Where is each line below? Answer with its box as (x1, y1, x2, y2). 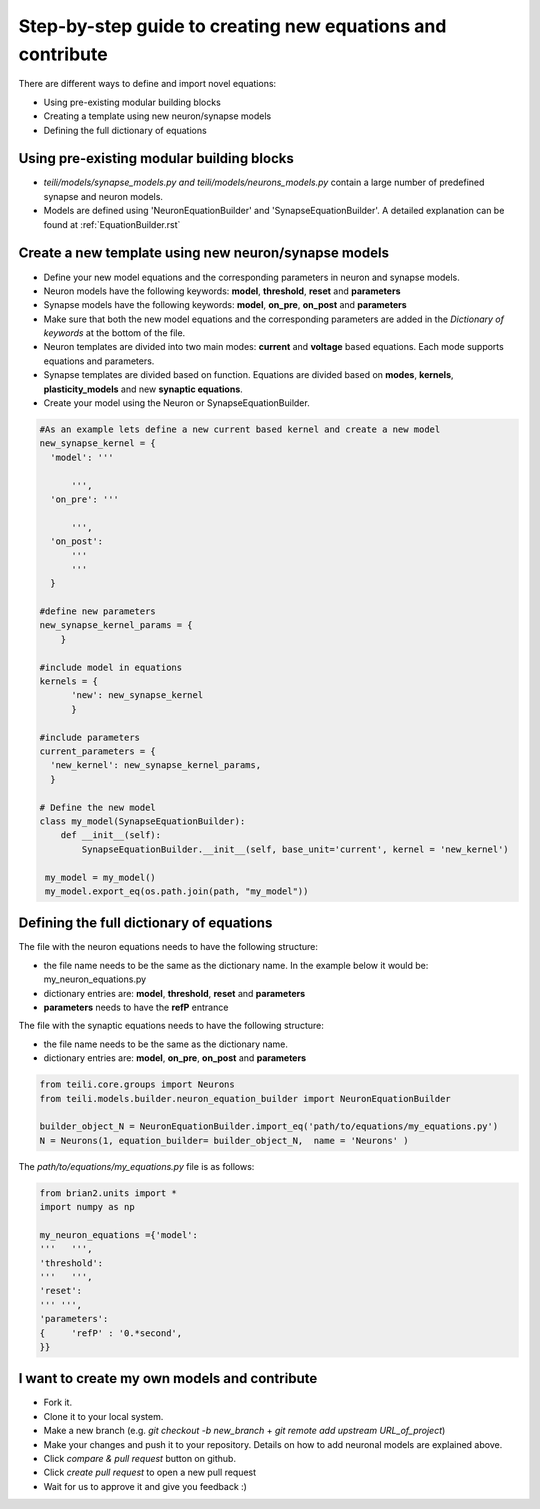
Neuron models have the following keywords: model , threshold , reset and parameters (43, 285, 401, 297)
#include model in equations (39, 661, 183, 673)
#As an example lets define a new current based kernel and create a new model (39, 424, 441, 435)
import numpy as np (39, 1201, 135, 1213)
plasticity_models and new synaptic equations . (43, 383, 244, 395)
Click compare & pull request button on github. (43, 1453, 237, 1464)
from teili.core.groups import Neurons (39, 1079, 235, 1090)
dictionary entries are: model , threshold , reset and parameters (43, 987, 306, 999)
